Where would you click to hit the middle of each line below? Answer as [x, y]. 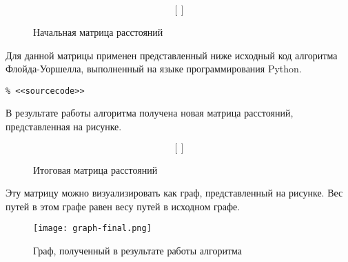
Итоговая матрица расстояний [95, 169]
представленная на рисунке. [64, 127]
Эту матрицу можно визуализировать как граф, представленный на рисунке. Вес [174, 193]
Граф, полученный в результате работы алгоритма [138, 251]
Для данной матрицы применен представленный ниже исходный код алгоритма [172, 55]
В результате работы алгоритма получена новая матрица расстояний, [150, 113]
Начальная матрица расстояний [98, 32]
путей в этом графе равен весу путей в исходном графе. [123, 206]
